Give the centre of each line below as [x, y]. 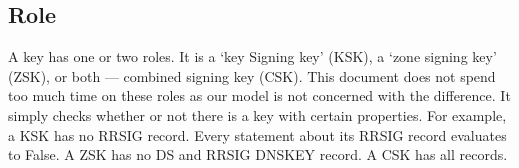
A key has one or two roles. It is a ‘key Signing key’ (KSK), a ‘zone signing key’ [252, 56]
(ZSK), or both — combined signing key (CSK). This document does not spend [252, 75]
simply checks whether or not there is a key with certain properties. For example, [257, 114]
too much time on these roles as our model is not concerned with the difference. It [259, 95]
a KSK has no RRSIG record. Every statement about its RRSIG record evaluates [257, 134]
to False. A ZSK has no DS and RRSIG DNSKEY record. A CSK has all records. [258, 154]
